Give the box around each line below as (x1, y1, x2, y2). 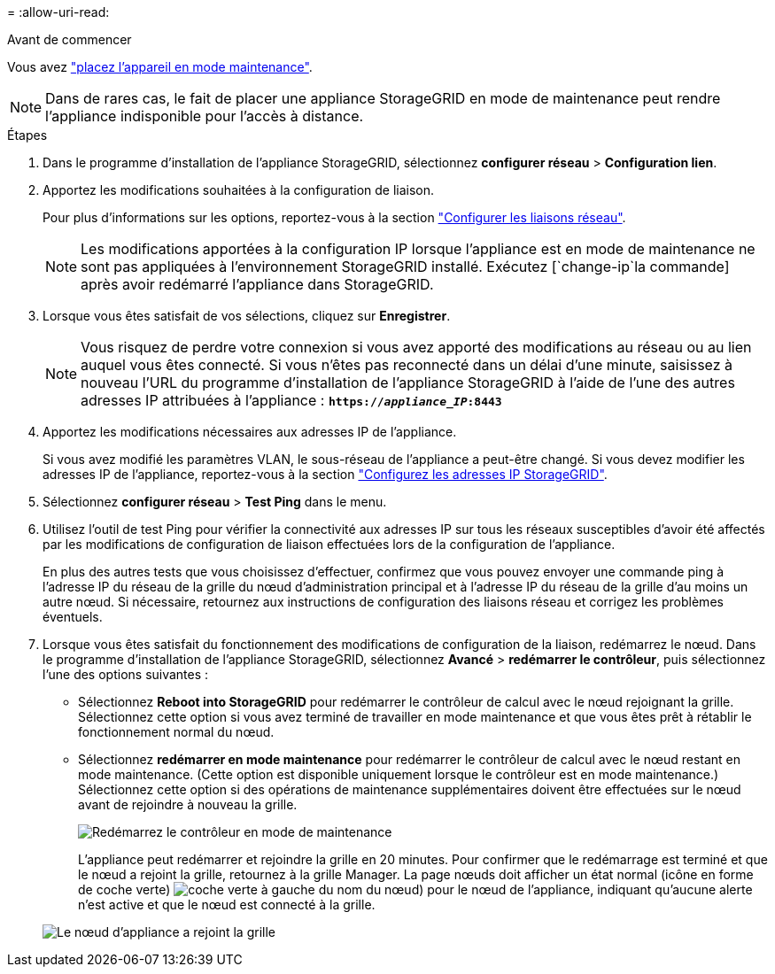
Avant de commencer (7, 32, 132, 47)
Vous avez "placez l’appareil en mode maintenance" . (7, 59, 313, 74)
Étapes (7, 128, 48, 143)
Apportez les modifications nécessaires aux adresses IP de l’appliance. (43, 424, 457, 439)
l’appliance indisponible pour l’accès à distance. (45, 107, 364, 125)
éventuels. (43, 609, 103, 624)
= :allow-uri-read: (7, 4, 110, 19)
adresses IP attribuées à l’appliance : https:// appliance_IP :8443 (81, 391, 502, 409)
